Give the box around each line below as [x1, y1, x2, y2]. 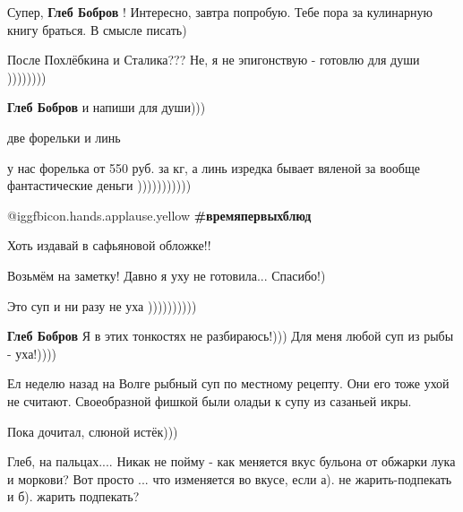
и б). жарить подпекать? [7, 487, 140, 506]
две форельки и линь [7, 127, 121, 146]
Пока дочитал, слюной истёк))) [7, 421, 178, 440]
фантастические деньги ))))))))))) [7, 176, 192, 195]
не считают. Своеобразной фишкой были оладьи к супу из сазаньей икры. [7, 391, 412, 410]
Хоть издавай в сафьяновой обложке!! [7, 236, 211, 255]
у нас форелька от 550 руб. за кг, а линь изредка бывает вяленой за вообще [7, 158, 420, 177]
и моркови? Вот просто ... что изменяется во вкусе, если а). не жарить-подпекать [7, 469, 452, 488]
